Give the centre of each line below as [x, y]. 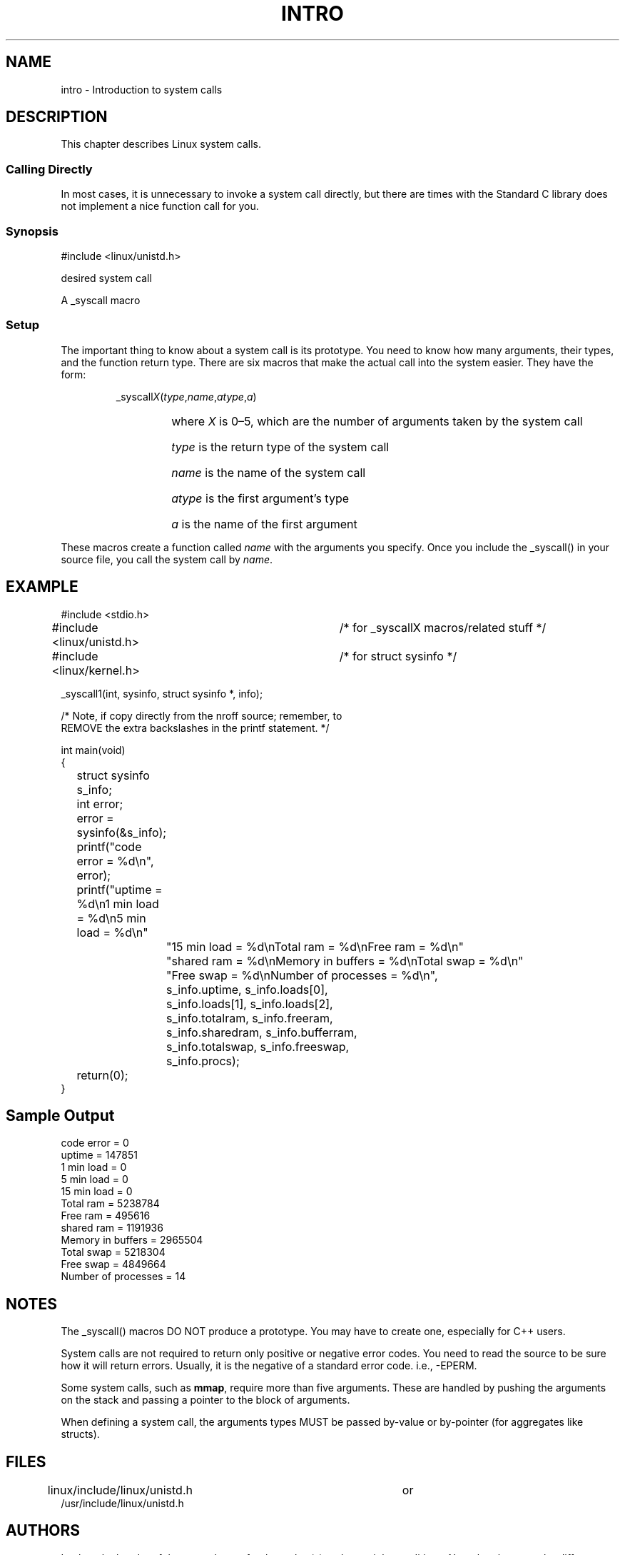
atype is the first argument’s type [260, 498]
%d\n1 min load [118, 904]
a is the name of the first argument [264, 524]
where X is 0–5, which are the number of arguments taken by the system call [377, 421]
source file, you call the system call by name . [167, 559]
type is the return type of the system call [280, 447]
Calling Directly [49, 169]
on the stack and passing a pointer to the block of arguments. [205, 1400]
